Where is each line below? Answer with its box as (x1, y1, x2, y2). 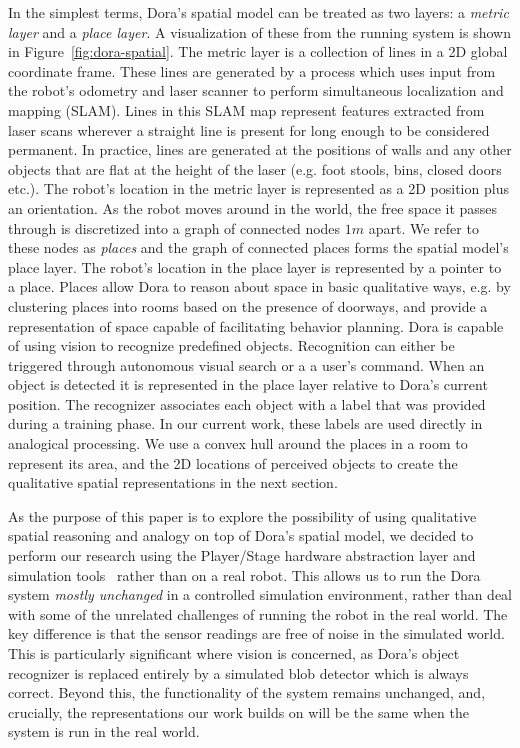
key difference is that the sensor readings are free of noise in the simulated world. (8, 623, 505, 644)
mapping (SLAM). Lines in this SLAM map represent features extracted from (8, 99, 485, 120)
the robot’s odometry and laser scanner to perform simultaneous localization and (8, 80, 504, 101)
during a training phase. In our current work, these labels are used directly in (8, 413, 483, 434)
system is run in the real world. (8, 721, 200, 742)
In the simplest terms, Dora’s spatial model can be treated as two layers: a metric (8, 2, 509, 22)
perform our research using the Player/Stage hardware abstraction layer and (8, 545, 476, 566)
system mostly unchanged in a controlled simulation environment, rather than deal (8, 584, 512, 605)
